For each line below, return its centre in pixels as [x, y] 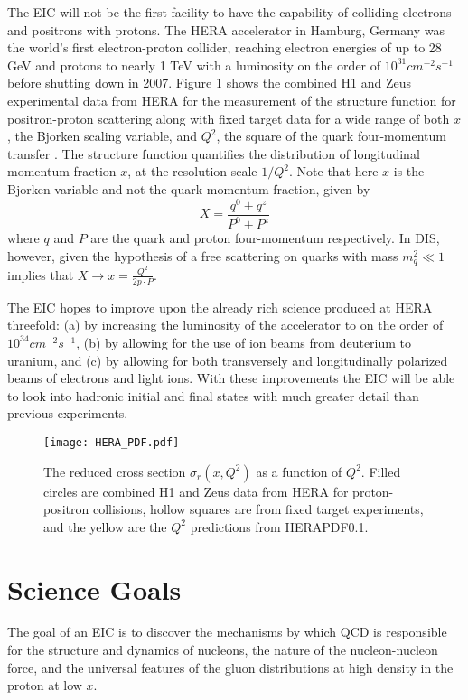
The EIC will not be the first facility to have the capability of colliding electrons [229, 12]
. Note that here [334, 171]
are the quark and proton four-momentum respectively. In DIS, [265, 238]
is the [409, 171]
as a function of [299, 471]
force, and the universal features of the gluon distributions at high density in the [230, 667]
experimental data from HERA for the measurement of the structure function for [232, 100]
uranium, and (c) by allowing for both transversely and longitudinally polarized [228, 360]
